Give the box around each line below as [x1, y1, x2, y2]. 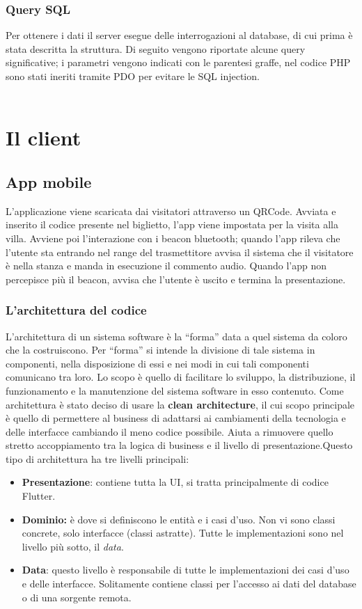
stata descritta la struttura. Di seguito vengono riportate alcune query [6, 41, 306, 56]
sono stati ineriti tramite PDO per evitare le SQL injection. [6, 69, 260, 83]
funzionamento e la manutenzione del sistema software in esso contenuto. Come [6, 383, 344, 397]
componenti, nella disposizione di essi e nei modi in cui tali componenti [6, 356, 309, 370]
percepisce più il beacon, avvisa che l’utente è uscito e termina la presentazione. [6, 271, 346, 286]
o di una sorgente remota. [22, 590, 132, 604]
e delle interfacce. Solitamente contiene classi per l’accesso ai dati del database [22, 576, 356, 591]
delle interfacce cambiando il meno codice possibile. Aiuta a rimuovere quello [6, 424, 333, 438]
